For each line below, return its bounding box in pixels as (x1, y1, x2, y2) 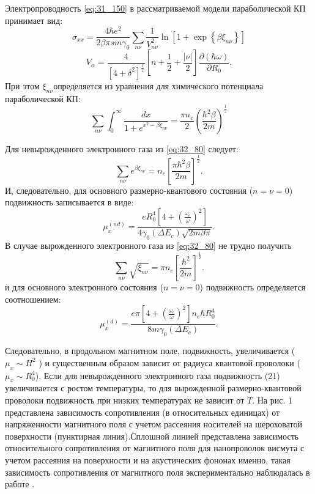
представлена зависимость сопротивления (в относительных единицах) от (5, 405, 280, 418)
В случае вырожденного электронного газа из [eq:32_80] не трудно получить (5, 239, 292, 252)
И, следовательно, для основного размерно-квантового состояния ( (5, 183, 253, 196)
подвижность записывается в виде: (5, 196, 134, 208)
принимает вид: (5, 13, 63, 26)
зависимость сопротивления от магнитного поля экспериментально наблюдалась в (5, 465, 310, 478)
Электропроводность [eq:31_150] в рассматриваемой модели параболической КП (5, 2, 306, 14)
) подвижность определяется (199, 281, 306, 293)
